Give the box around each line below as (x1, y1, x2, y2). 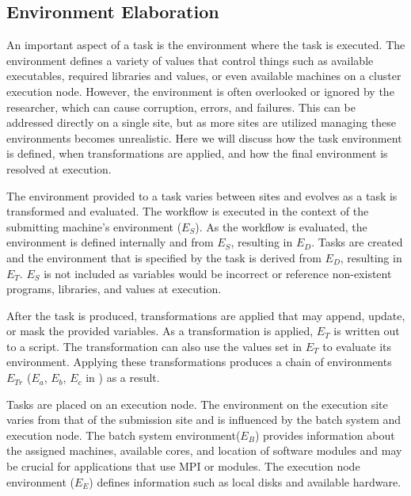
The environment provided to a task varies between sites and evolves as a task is (6, 187, 398, 204)
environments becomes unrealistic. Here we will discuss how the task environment (6, 129, 402, 146)
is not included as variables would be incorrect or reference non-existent (44, 265, 392, 281)
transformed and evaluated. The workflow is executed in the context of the (6, 203, 369, 219)
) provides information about (254, 426, 395, 443)
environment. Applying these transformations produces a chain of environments (6, 353, 392, 370)
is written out (333, 322, 400, 339)
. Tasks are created (311, 234, 403, 250)
